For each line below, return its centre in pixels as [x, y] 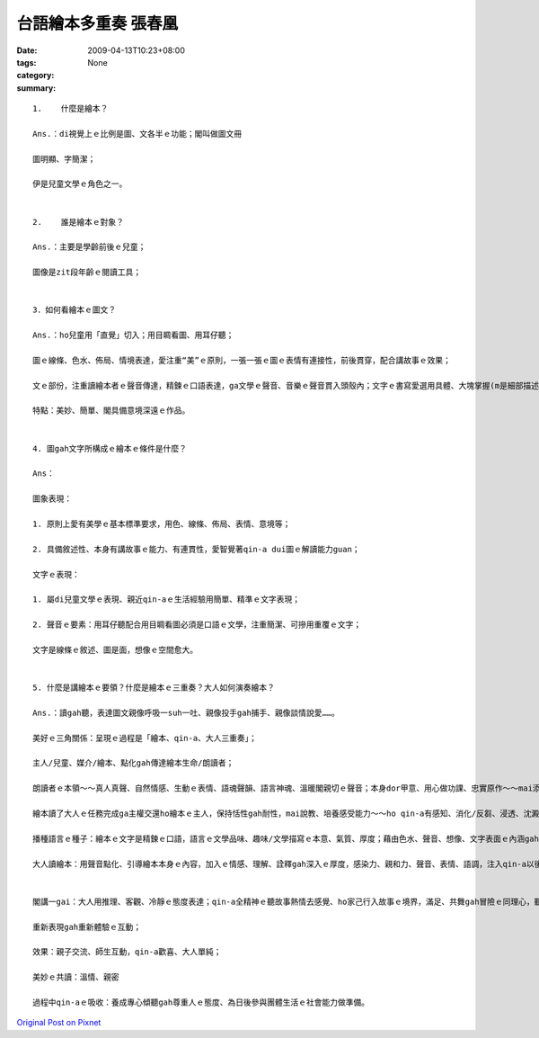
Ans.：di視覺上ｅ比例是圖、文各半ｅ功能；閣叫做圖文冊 [137, 134]
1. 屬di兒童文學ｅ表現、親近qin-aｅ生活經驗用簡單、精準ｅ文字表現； [167, 600]
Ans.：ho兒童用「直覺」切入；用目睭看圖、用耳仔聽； [133, 336]
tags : [27, 62]
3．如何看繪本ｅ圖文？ [75, 310]
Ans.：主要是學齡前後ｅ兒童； [89, 247]
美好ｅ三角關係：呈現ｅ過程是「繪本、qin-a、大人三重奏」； [145, 738]
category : [35, 76]
